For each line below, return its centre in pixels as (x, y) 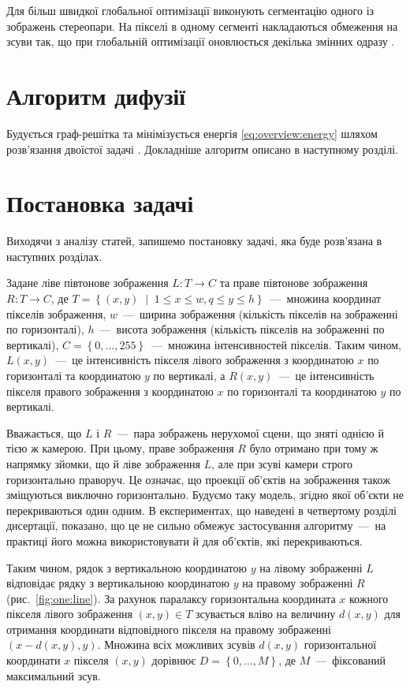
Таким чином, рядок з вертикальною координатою (127, 567)
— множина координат (326, 298)
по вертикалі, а (189, 375)
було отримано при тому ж (314, 448)
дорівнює (174, 660)
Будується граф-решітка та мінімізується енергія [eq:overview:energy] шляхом (192, 133)
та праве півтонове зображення (294, 283)
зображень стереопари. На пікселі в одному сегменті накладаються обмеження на (202, 26)
